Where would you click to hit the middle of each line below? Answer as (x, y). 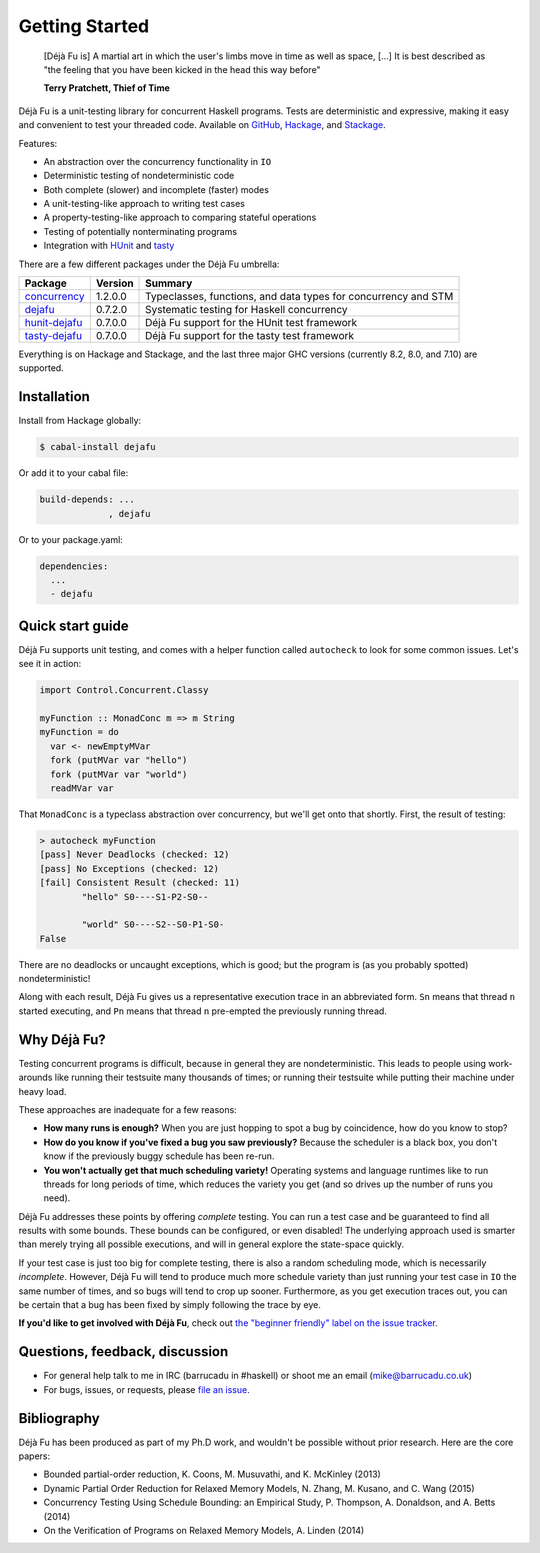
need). (57, 1198)
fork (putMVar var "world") (119, 774)
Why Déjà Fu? (62, 1039)
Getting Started (84, 26)
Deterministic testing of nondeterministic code (139, 176)
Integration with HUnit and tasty (109, 246)
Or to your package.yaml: (71, 539)
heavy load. (42, 1091)
